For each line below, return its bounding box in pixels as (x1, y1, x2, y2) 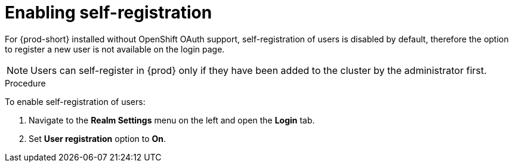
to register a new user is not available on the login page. (5, 44, 225, 54)
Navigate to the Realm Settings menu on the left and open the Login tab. (29, 115, 315, 125)
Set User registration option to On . (29, 133, 166, 144)
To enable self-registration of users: (5, 96, 146, 107)
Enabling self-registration (5, 2, 212, 23)
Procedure (5, 78, 46, 88)
